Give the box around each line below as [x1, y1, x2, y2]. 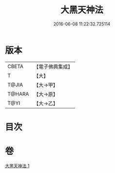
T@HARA [7, 90, 29, 97]
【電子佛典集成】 [34, 63, 73, 70]
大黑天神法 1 [5, 163, 30, 169]
